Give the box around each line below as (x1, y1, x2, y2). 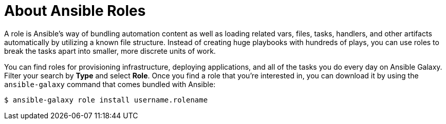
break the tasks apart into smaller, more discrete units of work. (4, 46, 216, 55)
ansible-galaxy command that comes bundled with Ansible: (4, 79, 216, 89)
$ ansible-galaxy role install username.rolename (4, 95, 208, 104)
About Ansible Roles (4, 2, 146, 19)
